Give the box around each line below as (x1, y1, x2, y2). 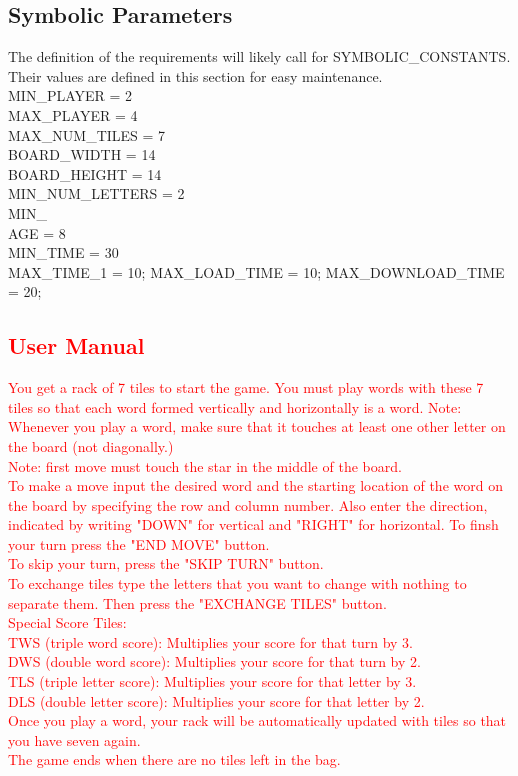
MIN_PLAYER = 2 (8, 85, 133, 106)
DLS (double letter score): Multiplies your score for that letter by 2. (8, 690, 425, 711)
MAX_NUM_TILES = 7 (8, 124, 166, 145)
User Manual (8, 330, 145, 361)
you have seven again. (8, 729, 141, 750)
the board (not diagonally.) (8, 435, 174, 456)
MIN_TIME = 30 (8, 242, 119, 263)
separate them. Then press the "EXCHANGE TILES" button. (8, 592, 387, 613)
